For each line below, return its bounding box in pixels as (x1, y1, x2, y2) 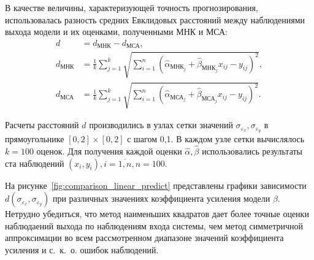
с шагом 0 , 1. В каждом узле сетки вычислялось (127, 132, 305, 145)
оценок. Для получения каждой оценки (36, 145, 182, 158)
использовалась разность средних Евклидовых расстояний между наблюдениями (5, 13, 305, 26)
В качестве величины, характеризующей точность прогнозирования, (5, 1, 258, 13)
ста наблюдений (5, 156, 64, 169)
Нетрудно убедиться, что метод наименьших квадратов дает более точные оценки (5, 207, 309, 220)
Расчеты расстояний (5, 118, 79, 131)
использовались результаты (202, 145, 303, 158)
